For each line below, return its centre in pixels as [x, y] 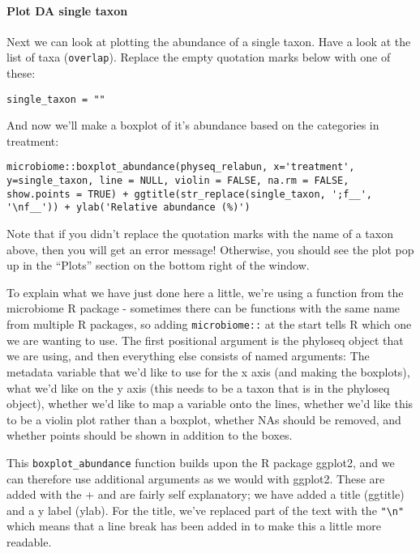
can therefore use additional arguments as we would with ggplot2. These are [196, 478]
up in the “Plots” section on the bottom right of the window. [158, 265]
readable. [29, 541]
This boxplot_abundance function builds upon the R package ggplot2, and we [201, 462]
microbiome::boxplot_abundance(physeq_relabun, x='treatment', [181, 167]
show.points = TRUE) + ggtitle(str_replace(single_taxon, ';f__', [190, 194]
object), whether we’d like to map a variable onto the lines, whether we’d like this [210, 404]
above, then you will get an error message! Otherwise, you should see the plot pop [210, 249]
